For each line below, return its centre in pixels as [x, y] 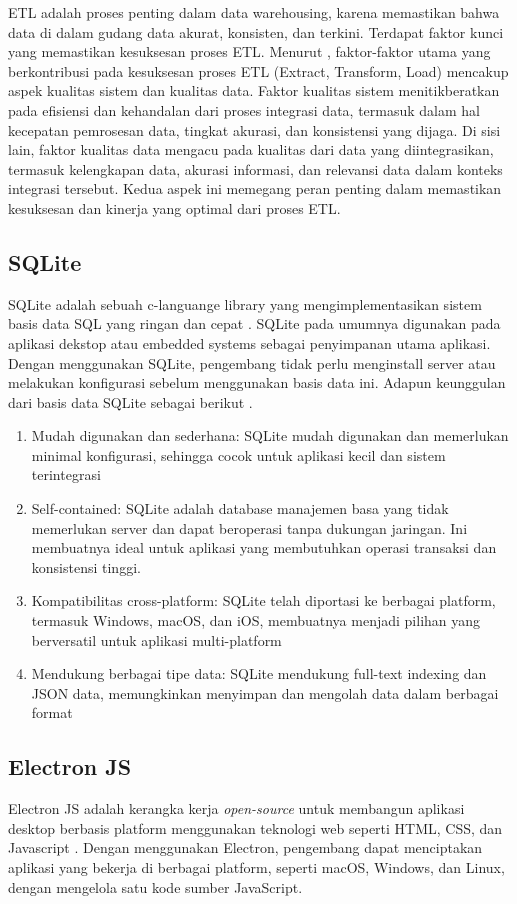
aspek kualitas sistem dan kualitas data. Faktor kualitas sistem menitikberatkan [254, 90]
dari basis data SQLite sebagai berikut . [130, 401]
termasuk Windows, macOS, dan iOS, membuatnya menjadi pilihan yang [256, 620]
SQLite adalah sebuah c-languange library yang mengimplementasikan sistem [245, 303]
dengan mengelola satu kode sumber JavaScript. [155, 886]
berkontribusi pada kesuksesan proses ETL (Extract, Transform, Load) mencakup [258, 70]
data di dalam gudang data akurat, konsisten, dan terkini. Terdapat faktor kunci [256, 31]
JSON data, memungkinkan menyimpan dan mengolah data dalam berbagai [265, 692]
